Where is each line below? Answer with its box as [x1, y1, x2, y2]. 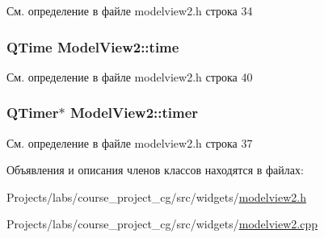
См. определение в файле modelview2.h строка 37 [6, 134, 253, 151]
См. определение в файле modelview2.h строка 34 [6, 2, 253, 19]
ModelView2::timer [69, 102, 199, 123]
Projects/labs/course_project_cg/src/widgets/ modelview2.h [6, 188, 306, 205]
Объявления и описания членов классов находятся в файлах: [6, 161, 304, 178]
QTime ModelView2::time [6, 36, 179, 56]
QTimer [6, 102, 59, 123]
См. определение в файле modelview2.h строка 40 [6, 68, 253, 85]
